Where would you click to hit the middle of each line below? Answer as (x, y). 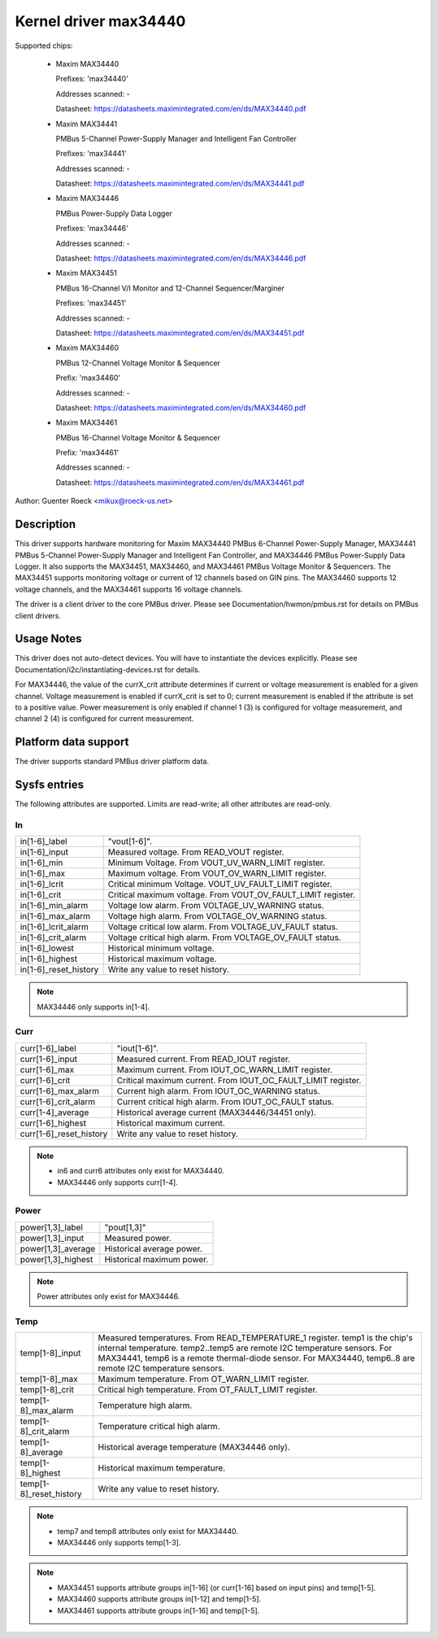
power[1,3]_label (51, 1227)
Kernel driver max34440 (100, 21)
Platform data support (72, 742)
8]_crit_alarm (45, 1431)
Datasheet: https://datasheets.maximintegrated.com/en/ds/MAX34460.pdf (181, 408)
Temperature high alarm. (145, 1405)
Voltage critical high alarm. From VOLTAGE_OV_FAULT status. (224, 938)
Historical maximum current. (171, 1123)
